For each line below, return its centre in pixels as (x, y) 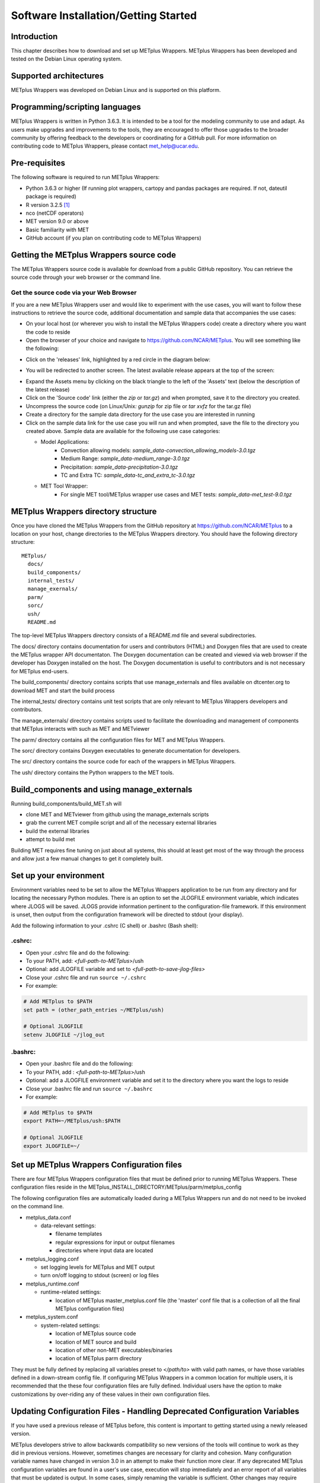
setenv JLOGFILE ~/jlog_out (64, 1035)
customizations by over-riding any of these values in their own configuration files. (111, 1394)
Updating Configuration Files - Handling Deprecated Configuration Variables (155, 1411)
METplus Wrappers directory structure (84, 511)
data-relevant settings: (68, 1226)
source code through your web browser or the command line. (86, 277)
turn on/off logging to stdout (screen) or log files (100, 1275)
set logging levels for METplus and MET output (98, 1267)
